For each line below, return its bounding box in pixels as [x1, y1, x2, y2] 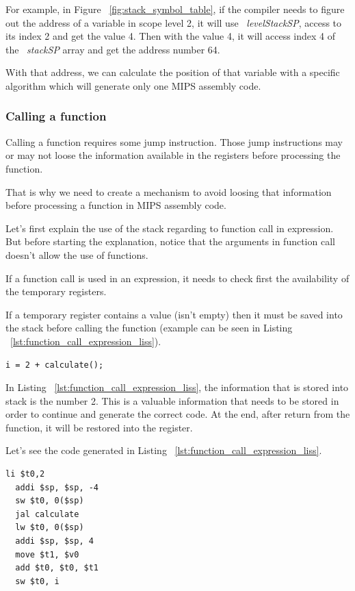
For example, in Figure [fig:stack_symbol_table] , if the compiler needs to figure [5, 2, 345, 16]
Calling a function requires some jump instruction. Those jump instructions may [5, 134, 343, 149]
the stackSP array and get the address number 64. [5, 42, 220, 56]
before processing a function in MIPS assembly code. [5, 198, 226, 212]
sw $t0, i [15, 576, 60, 586]
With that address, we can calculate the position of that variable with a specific [5, 65, 340, 79]
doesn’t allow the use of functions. [5, 247, 148, 262]
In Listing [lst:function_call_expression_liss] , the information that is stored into [5, 380, 349, 394]
